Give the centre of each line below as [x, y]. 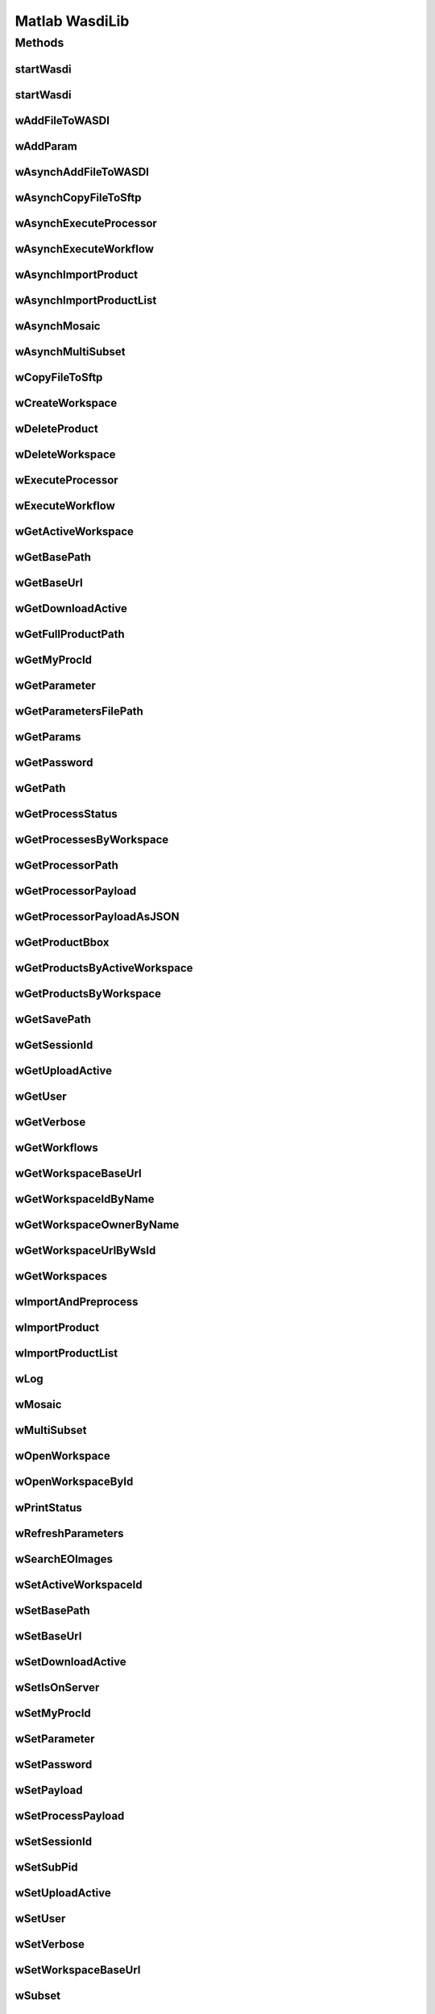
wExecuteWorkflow [65, 506]
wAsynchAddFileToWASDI [82, 172]
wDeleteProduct [56, 428]
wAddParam [46, 146]
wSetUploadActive [63, 1893]
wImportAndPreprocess [77, 1302]
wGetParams [48, 737]
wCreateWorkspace [66, 403]
